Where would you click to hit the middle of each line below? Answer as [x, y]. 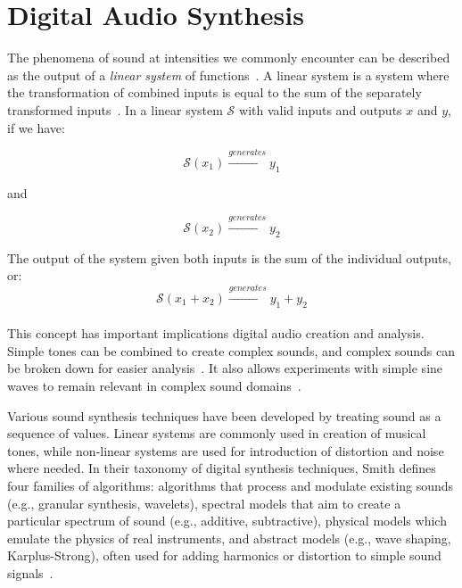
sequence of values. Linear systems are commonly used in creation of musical [217, 433]
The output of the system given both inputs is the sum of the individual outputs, [229, 257]
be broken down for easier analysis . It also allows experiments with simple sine [225, 368]
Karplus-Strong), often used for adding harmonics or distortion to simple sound [224, 555]
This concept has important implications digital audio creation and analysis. [216, 333]
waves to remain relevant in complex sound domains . [154, 386]
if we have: [36, 127]
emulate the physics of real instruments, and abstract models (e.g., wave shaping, [229, 538]
